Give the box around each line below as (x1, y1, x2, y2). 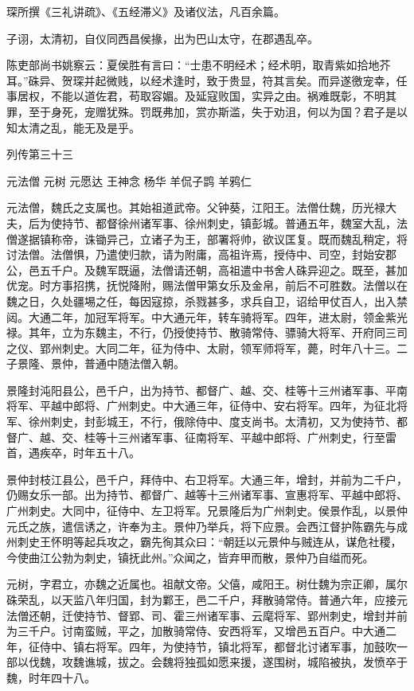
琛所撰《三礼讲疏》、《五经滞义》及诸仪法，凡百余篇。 (6, 3, 285, 19)
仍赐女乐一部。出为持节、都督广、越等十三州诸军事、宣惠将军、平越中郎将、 (6, 486, 408, 503)
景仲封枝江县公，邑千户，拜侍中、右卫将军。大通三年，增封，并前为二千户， (6, 470, 408, 487)
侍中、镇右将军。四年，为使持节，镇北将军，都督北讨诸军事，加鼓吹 (39, 638, 396, 654)
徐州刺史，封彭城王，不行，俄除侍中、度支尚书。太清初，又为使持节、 (28, 413, 396, 430)
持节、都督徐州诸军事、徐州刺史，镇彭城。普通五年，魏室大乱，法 (61, 214, 408, 231)
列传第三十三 (6, 146, 73, 162)
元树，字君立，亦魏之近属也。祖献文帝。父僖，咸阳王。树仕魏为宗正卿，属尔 (6, 576, 408, 592)
